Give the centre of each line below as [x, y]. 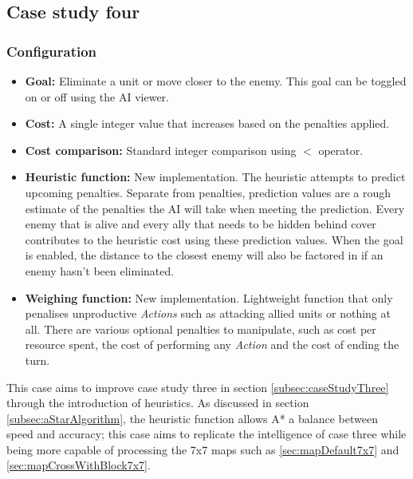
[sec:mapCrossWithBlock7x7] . [79, 465]
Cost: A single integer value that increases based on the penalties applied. [207, 123]
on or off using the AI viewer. [97, 96]
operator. [341, 150]
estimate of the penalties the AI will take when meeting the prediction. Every [215, 208]
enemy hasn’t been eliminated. [100, 270]
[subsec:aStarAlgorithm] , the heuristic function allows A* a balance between [192, 418]
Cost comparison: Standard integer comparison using [161, 150]
